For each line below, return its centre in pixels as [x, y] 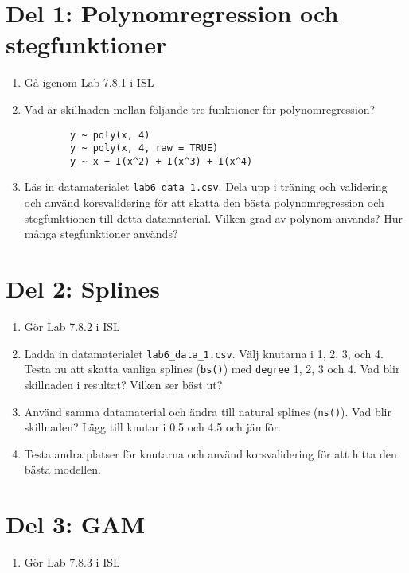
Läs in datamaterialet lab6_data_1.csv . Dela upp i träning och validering [206, 187]
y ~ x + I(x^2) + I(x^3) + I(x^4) [162, 161]
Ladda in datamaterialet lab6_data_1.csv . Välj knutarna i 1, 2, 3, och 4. [204, 353]
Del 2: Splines [83, 288]
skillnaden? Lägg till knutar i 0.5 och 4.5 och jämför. [153, 427]
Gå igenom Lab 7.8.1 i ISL [89, 82]
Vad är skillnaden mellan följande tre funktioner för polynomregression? [200, 109]
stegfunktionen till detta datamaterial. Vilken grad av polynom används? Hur [213, 218]
